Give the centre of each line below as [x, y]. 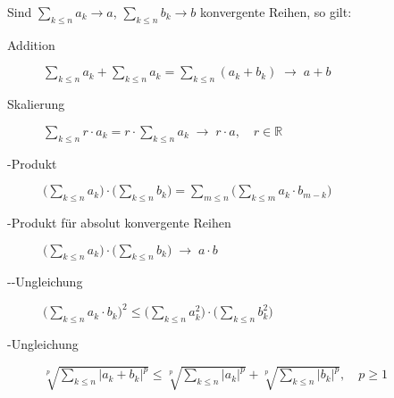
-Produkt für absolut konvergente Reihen [119, 222]
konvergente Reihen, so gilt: [276, 12]
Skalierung [36, 104]
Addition [31, 44]
